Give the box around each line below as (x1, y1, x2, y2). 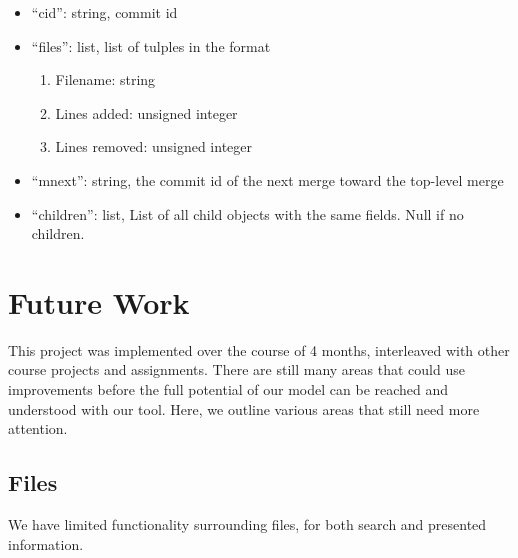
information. (8, 533, 84, 554)
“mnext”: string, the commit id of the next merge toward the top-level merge (31, 169, 504, 190)
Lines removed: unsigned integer (55, 136, 253, 157)
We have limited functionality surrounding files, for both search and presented (8, 514, 487, 535)
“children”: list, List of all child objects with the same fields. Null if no (31, 203, 464, 224)
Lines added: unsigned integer (55, 102, 238, 123)
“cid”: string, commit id (31, 2, 178, 22)
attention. (8, 418, 68, 439)
